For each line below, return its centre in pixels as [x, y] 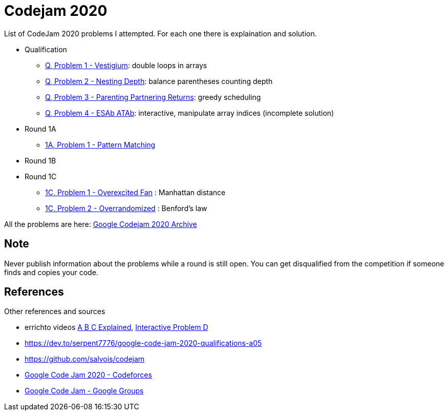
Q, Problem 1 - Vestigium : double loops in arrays [126, 65]
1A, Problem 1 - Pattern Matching [100, 144]
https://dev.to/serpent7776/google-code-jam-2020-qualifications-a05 [143, 343]
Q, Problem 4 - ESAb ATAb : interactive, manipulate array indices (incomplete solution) [190, 113]
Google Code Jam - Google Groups [84, 391]
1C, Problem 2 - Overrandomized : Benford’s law [126, 208]
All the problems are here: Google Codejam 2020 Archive [101, 224]
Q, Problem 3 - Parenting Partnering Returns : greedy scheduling [153, 97]
